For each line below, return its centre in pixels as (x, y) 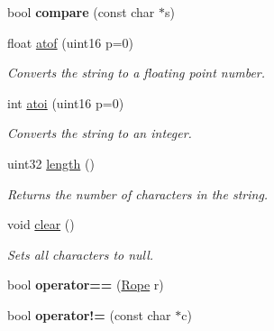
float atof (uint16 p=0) (71, 42)
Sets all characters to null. (81, 254)
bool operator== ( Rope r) (86, 285)
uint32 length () (51, 163)
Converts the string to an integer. (100, 133)
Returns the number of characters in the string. (138, 193)
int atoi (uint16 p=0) (66, 102)
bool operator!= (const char (89, 314)
